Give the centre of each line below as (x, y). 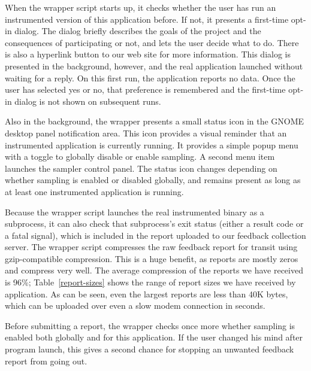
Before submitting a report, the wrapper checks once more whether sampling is (150, 325)
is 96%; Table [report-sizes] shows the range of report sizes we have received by (150, 282)
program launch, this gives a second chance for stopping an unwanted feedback (150, 349)
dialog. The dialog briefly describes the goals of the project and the (138, 31)
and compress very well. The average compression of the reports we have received (154, 270)
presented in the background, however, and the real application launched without (154, 66)
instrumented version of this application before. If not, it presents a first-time (147, 19)
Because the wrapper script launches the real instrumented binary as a (135, 212)
